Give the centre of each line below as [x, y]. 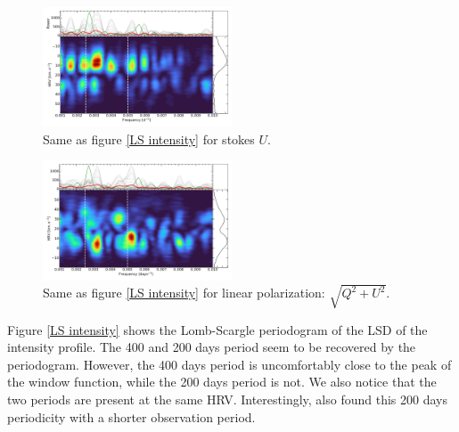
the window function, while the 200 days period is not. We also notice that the [222, 382]
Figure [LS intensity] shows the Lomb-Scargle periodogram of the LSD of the [217, 329]
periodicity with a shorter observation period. [131, 416]
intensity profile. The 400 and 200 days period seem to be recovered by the [212, 347]
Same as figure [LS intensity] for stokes [149, 139]
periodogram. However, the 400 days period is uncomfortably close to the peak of [229, 364]
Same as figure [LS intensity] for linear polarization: [184, 293]
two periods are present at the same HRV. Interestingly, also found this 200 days [227, 399]
